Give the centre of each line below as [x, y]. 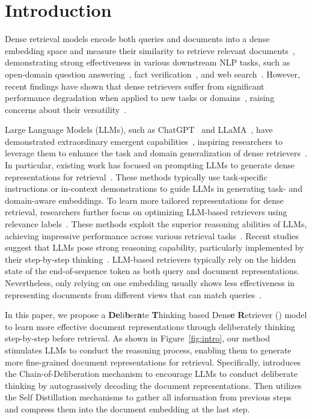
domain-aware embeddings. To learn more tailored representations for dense [144, 200]
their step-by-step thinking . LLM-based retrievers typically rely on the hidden [150, 259]
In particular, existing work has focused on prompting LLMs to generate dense [150, 165]
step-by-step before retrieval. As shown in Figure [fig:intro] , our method [138, 338]
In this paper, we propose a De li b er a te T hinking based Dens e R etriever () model [156, 315]
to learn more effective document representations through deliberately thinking [150, 326]
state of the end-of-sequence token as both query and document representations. [152, 271]
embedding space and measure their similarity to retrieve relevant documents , [150, 50]
